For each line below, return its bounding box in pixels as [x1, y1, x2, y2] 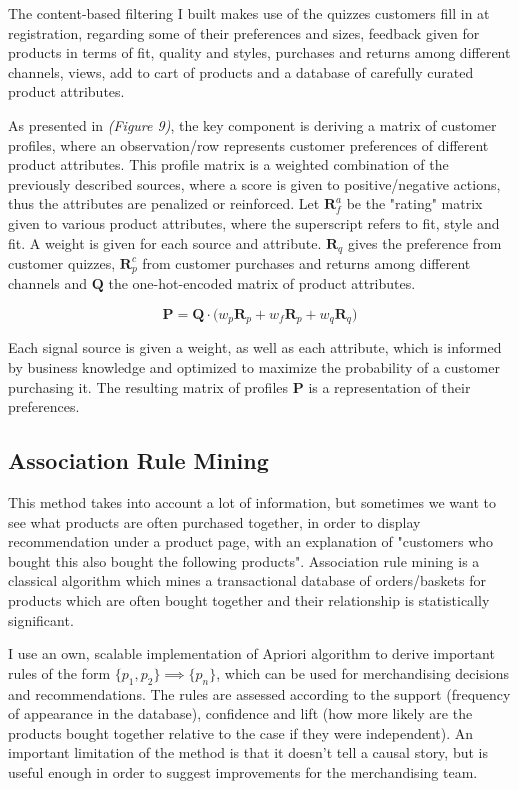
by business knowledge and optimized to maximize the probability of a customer [8, 357, 500, 378]
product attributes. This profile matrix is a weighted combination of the [8, 154, 449, 175]
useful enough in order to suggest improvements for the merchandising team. [8, 761, 478, 782]
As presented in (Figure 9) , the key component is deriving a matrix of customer [8, 114, 497, 135]
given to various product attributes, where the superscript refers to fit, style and [8, 212, 500, 233]
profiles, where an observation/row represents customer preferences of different [8, 134, 489, 155]
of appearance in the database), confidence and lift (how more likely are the [8, 703, 473, 724]
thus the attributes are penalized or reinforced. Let [8, 193, 320, 214]
